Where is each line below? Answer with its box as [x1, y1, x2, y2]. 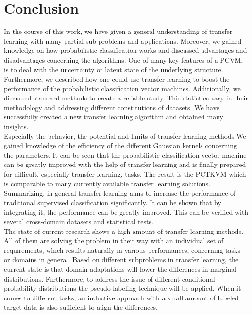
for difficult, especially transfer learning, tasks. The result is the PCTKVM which [4, 169, 246, 179]
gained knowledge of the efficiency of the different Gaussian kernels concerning [4, 140, 237, 150]
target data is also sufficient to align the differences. [4, 302, 158, 312]
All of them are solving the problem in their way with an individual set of [4, 235, 224, 246]
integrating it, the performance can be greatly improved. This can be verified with [4, 207, 249, 217]
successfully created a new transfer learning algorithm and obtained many [4, 112, 224, 122]
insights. [4, 121, 29, 132]
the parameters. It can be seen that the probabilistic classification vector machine [4, 149, 247, 160]
